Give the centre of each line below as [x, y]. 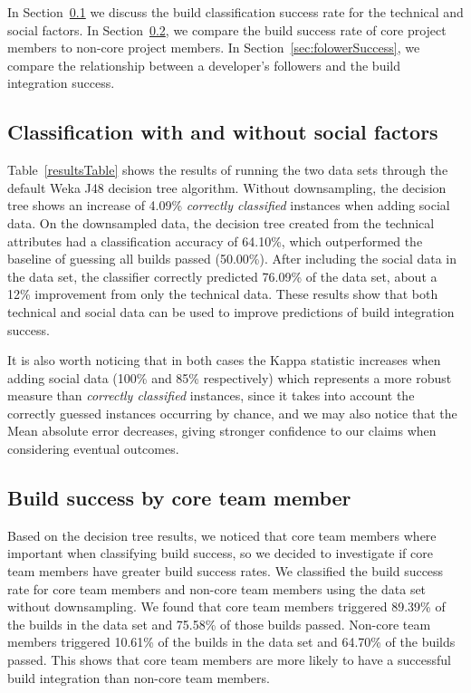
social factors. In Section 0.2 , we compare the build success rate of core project [227, 29]
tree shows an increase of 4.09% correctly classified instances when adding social [229, 205]
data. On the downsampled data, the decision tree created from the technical [221, 222]
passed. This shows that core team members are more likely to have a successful [229, 660]
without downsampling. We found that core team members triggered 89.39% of [226, 606]
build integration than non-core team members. [139, 677]
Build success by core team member [179, 498]
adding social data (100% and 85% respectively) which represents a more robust [230, 377]
